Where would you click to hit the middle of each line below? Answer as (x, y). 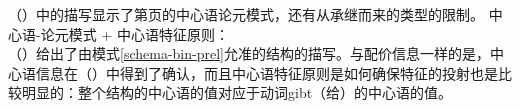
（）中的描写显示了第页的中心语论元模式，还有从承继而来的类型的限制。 (246, 14)
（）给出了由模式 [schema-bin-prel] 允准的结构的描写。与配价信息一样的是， (249, 53)
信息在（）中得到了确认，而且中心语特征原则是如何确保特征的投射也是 (266, 72)
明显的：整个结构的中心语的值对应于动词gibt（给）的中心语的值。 (237, 92)
